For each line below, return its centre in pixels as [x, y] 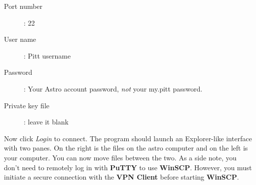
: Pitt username [47, 55]
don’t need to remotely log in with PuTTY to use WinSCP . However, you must [128, 167]
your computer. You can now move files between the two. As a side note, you [120, 157]
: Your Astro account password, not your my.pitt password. [113, 88]
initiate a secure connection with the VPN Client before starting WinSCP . [122, 177]
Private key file [27, 105]
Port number [23, 6]
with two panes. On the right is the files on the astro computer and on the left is [126, 148]
